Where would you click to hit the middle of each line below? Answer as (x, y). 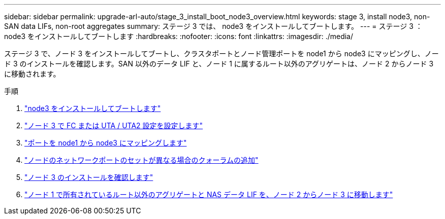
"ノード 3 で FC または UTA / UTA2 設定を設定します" (114, 125)
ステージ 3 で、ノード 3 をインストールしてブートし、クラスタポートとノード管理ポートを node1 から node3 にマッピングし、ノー (221, 53)
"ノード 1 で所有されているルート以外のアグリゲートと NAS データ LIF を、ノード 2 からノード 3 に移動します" (209, 194)
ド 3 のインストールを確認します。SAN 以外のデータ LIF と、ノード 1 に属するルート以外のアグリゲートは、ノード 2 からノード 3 (219, 64)
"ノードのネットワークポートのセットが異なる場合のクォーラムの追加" (141, 160)
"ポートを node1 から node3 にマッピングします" (106, 143)
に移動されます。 (32, 74)
